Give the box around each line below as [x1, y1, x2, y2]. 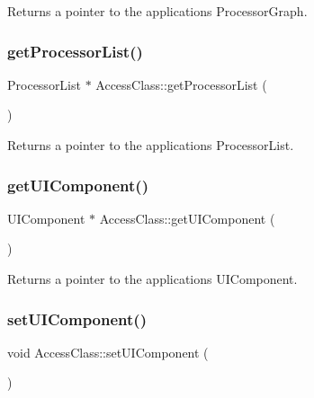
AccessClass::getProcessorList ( [95, 75, 267, 93]
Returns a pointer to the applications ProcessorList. [7, 136, 294, 154]
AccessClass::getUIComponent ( [99, 208, 275, 227]
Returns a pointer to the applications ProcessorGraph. [7, 2, 308, 20]
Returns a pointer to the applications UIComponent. [7, 270, 298, 287]
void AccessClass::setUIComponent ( [7, 342, 209, 361]
